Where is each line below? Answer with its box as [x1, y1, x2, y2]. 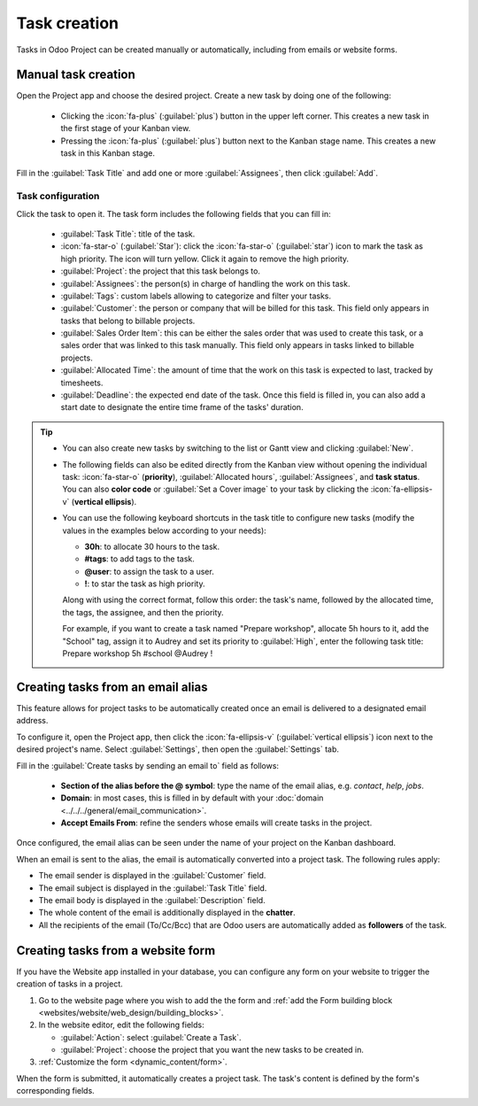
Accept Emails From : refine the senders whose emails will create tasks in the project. [60, 817, 373, 828]
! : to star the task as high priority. [84, 578, 205, 589]
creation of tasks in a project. [16, 978, 123, 989]
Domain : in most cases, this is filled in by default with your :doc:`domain [60, 793, 324, 803]
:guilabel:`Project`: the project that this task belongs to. [60, 266, 261, 276]
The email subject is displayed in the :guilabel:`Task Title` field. [38, 882, 267, 893]
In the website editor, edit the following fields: [38, 1019, 204, 1031]
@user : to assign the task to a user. [84, 566, 214, 576]
